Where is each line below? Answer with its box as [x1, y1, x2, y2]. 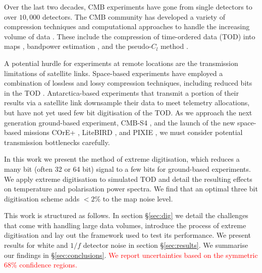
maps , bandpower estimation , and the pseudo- [4, 41, 151, 51]
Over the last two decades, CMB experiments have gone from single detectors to [4, 2, 252, 12]
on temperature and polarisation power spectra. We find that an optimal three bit [4, 183, 258, 194]
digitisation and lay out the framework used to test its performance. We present [4, 230, 251, 240]
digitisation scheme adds [4, 193, 80, 203]
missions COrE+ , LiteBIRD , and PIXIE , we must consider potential [23, 127, 243, 138]
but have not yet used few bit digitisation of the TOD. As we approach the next [4, 107, 252, 117]
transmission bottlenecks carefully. [4, 136, 110, 147]
